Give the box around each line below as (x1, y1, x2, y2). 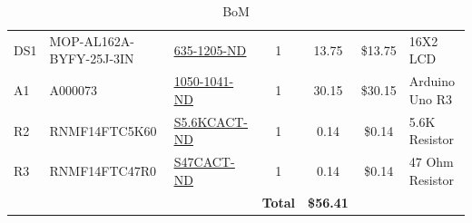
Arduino (408, 72, 455, 91)
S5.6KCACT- (173, 111, 249, 131)
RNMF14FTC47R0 (49, 160, 156, 179)
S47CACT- (173, 152, 235, 171)
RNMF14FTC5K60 (49, 121, 157, 140)
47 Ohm (408, 152, 454, 171)
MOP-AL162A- (49, 31, 134, 50)
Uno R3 (408, 89, 452, 108)
